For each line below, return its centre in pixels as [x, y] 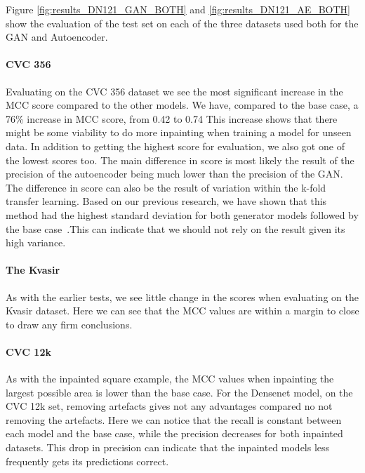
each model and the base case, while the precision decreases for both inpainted [174, 433]
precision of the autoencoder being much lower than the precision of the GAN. [174, 174]
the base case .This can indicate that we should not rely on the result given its [175, 228]
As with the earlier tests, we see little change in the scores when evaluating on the [182, 297]
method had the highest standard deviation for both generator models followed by [182, 214]
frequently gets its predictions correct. [87, 461]
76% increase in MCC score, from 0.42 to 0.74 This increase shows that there [172, 118]
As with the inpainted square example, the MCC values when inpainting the [170, 379]
